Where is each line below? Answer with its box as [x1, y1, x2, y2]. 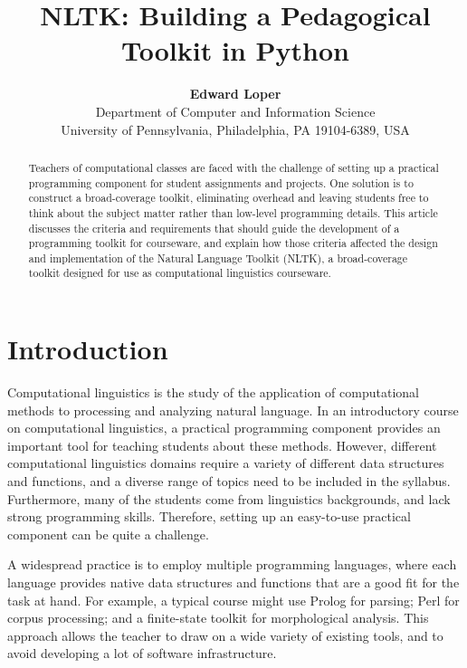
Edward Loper [189, 84, 281, 103]
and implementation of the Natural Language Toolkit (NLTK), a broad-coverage [28, 250, 408, 265]
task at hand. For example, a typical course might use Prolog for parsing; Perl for [7, 590, 460, 609]
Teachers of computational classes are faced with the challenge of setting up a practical [28, 159, 439, 175]
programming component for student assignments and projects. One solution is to [28, 175, 414, 190]
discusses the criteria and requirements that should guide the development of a [28, 220, 400, 235]
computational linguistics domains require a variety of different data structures [7, 453, 444, 472]
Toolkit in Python [121, 32, 349, 69]
